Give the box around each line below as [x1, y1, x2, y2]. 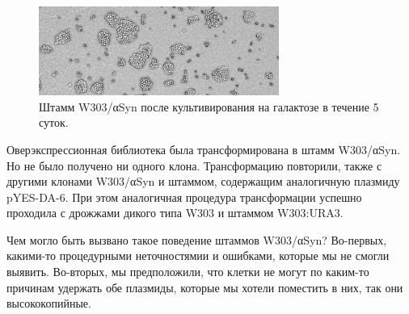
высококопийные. [6, 295, 91, 312]
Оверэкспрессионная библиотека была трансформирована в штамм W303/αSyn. [6, 140, 401, 157]
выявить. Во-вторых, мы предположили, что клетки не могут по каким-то [6, 263, 369, 280]
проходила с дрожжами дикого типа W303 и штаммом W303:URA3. [6, 204, 344, 221]
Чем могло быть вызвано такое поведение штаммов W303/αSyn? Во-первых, [6, 231, 387, 248]
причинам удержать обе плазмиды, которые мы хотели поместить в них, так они [6, 278, 403, 295]
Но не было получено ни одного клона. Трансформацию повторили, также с [6, 157, 382, 174]
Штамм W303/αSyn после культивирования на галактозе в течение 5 [39, 98, 379, 115]
